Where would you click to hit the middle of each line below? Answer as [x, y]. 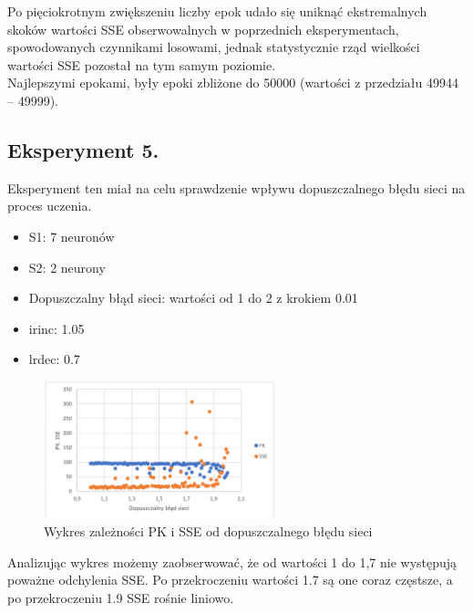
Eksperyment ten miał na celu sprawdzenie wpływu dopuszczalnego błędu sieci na [236, 187]
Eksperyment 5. [83, 149]
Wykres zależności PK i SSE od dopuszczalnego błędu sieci [208, 531]
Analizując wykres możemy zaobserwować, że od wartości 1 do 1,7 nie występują [232, 561]
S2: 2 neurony [67, 267]
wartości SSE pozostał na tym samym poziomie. [142, 64]
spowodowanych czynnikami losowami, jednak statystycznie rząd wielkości [214, 47]
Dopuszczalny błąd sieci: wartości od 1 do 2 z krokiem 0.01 [193, 298]
